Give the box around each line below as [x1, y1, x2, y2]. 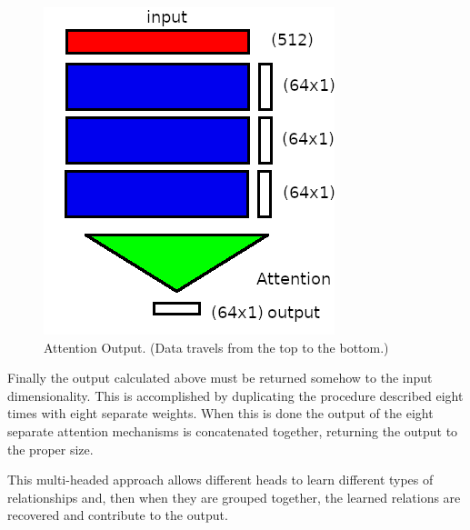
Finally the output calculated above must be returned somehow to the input [7, 368, 433, 387]
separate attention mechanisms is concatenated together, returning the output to [7, 421, 458, 440]
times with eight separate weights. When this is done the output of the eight [7, 404, 434, 423]
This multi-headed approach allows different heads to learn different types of [7, 470, 434, 489]
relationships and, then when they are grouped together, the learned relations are [7, 487, 461, 506]
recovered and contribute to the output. [7, 505, 228, 525]
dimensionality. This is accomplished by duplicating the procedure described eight [7, 385, 464, 405]
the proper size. [7, 439, 94, 458]
